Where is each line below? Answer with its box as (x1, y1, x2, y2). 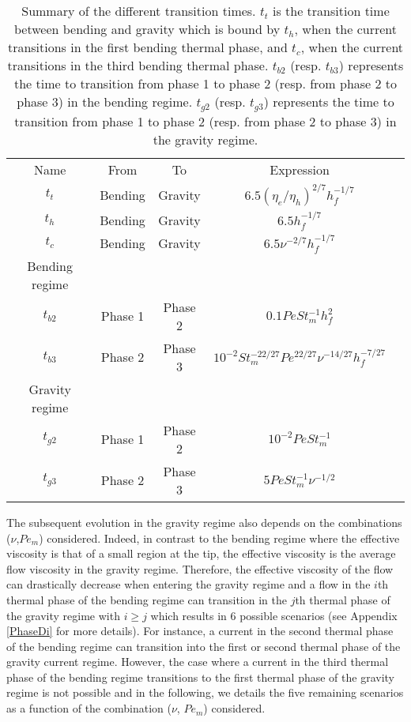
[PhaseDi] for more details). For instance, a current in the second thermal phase (6, 622, 394, 639)
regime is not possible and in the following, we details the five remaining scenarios (6, 684, 404, 701)
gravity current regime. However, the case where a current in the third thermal (6, 653, 389, 670)
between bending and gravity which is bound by (13, 20, 281, 38)
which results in (150, 607, 227, 623)
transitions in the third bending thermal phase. (7, 56, 269, 74)
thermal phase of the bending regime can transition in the (6, 591, 287, 607)
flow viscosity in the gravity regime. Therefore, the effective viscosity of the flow (6, 560, 394, 577)
